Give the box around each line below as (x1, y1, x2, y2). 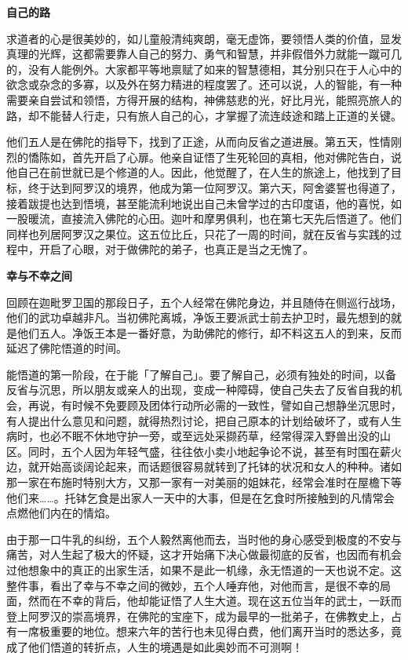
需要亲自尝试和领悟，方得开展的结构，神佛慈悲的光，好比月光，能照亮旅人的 (6, 91, 402, 108)
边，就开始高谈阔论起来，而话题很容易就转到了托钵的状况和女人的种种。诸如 (6, 458, 402, 475)
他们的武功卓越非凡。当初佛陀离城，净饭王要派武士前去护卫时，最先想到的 (6, 309, 391, 326)
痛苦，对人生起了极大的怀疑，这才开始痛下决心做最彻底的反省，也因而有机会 (6, 546, 402, 563)
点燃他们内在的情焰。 (6, 505, 116, 521)
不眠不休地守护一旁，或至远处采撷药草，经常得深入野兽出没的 (60, 428, 380, 444)
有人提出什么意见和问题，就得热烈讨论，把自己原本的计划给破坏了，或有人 (6, 412, 391, 428)
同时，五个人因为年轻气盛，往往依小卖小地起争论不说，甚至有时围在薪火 (27, 443, 402, 459)
